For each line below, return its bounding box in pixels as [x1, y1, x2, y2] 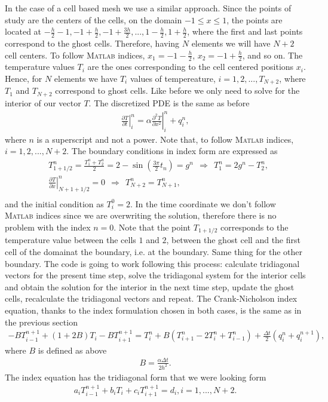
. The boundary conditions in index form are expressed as [66, 145, 278, 157]
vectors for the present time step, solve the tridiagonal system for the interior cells [5, 269, 306, 281]
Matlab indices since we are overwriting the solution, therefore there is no [5, 209, 277, 222]
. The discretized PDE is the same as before [88, 96, 250, 109]
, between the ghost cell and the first [166, 234, 301, 246]
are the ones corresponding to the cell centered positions [87, 60, 294, 73]
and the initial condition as [5, 197, 104, 210]
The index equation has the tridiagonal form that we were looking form [5, 370, 266, 383]
